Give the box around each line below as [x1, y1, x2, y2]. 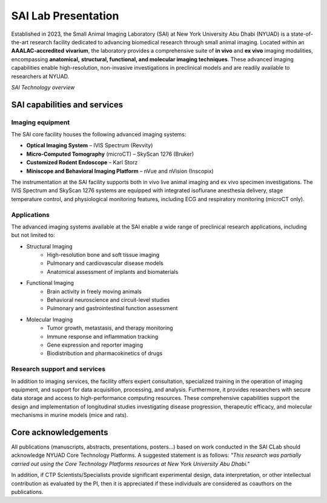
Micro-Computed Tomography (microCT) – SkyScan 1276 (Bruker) [26, 150, 194, 158]
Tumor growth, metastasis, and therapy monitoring [47, 324, 173, 331]
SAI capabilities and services [11, 99, 124, 110]
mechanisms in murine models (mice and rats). [11, 411, 128, 419]
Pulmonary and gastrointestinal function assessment [47, 305, 178, 312]
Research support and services [11, 365, 106, 373]
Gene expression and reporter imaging [47, 341, 144, 348]
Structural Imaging [26, 242, 73, 250]
